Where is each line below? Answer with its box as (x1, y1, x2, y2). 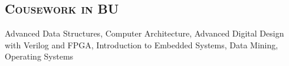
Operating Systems (5, 50, 74, 62)
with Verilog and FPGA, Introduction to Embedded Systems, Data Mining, (5, 38, 278, 51)
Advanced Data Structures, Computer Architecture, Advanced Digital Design (5, 27, 284, 39)
